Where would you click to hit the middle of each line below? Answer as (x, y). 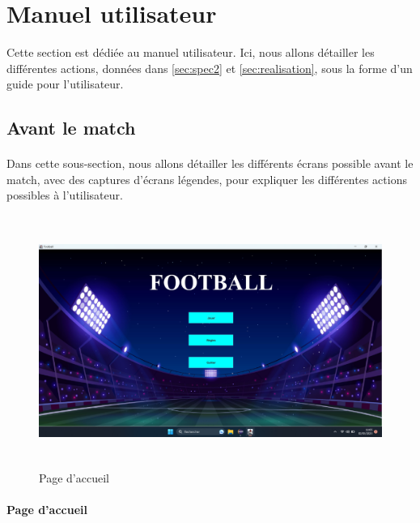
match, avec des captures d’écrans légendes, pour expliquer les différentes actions (207, 179)
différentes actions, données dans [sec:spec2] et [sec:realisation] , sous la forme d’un (210, 68)
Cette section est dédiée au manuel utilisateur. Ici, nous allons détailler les (191, 52)
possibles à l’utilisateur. (65, 195)
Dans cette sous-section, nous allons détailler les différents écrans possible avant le (210, 163)
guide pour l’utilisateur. (65, 84)
